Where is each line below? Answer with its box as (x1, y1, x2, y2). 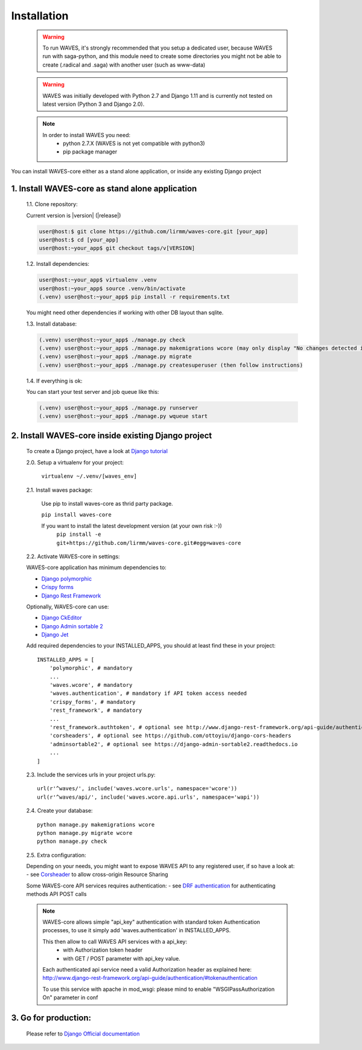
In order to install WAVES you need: (42, 131, 131, 138)
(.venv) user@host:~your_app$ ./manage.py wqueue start (39, 413, 208, 420)
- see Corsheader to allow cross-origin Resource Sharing (26, 871, 168, 878)
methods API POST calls (26, 891, 87, 898)
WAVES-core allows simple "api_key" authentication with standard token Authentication (42, 918, 261, 926)
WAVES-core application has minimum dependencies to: (26, 564, 167, 571)
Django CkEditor (41, 614, 82, 622)
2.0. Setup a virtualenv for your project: (26, 459, 124, 466)
